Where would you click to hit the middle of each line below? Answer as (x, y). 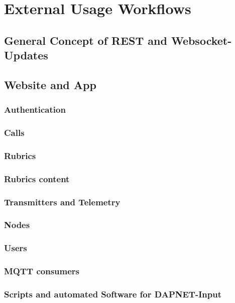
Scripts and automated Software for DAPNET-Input (113, 294)
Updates (26, 55)
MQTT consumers (42, 271)
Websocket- (201, 40)
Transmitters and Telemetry (62, 202)
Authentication (35, 109)
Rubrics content (37, 178)
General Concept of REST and (86, 40)
